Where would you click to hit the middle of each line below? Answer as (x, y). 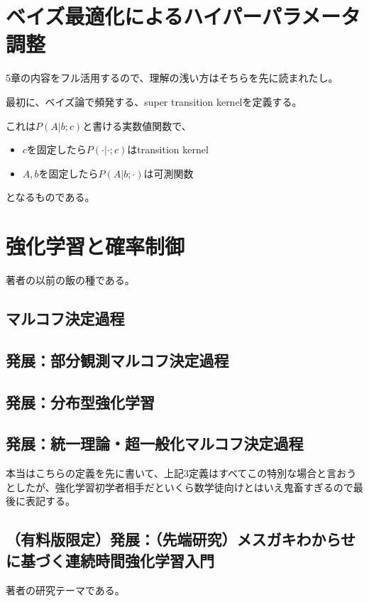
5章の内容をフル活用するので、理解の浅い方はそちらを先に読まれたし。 (172, 78)
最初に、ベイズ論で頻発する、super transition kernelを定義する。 (154, 101)
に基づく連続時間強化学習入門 (110, 560)
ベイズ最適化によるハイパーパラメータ (183, 16)
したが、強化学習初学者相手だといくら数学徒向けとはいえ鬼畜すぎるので (184, 487)
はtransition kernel (168, 149)
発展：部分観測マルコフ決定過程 (117, 360)
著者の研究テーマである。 (65, 590)
